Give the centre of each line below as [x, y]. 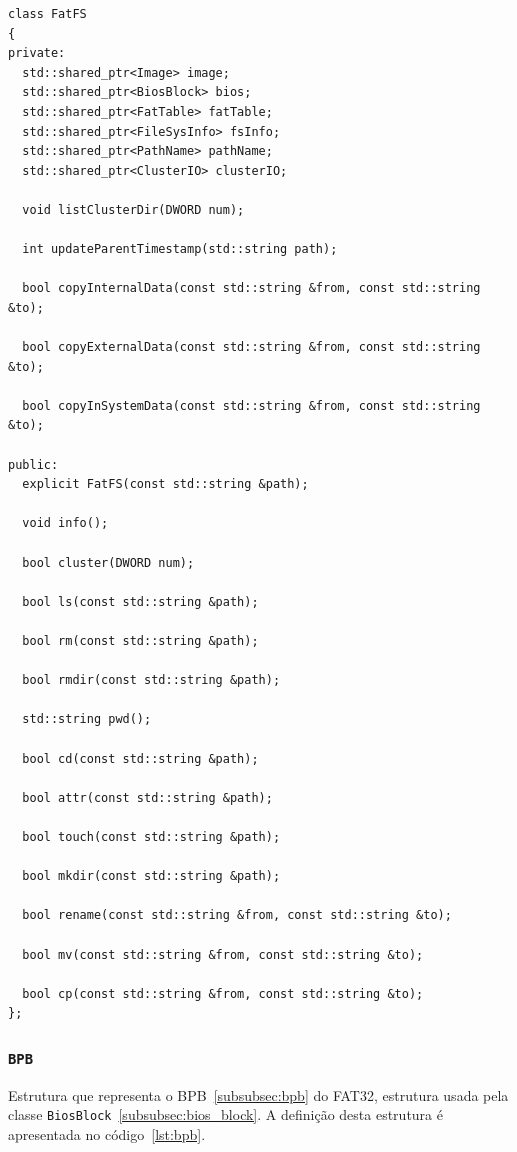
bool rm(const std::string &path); [140, 641]
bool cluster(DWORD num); [108, 562]
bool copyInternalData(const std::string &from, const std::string [251, 288]
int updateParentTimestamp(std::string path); [180, 249]
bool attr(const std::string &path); [147, 797]
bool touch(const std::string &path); [151, 836]
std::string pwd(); [87, 719]
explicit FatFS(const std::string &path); [165, 484]
